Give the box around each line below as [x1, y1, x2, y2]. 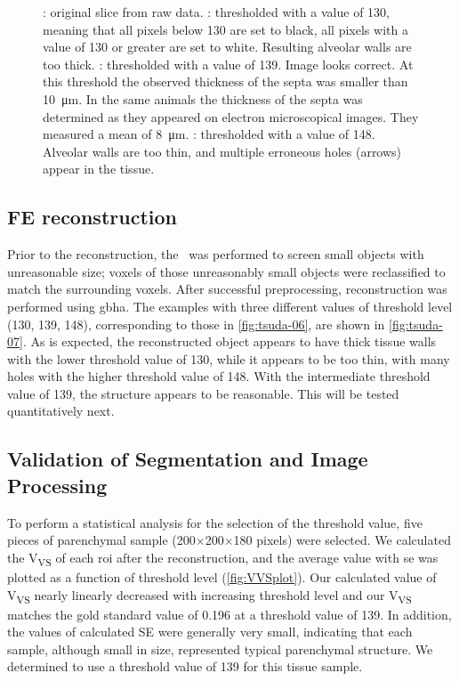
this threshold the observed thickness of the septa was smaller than [43, 72, 408, 91]
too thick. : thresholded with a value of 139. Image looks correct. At [43, 54, 414, 73]
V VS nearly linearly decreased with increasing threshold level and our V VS [7, 585, 412, 606]
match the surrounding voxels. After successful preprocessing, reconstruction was [7, 280, 447, 298]
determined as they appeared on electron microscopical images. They [43, 107, 419, 126]
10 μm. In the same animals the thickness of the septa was [43, 89, 363, 108]
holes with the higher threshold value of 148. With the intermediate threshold [7, 367, 431, 385]
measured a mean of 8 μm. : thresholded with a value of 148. [43, 125, 375, 143]
